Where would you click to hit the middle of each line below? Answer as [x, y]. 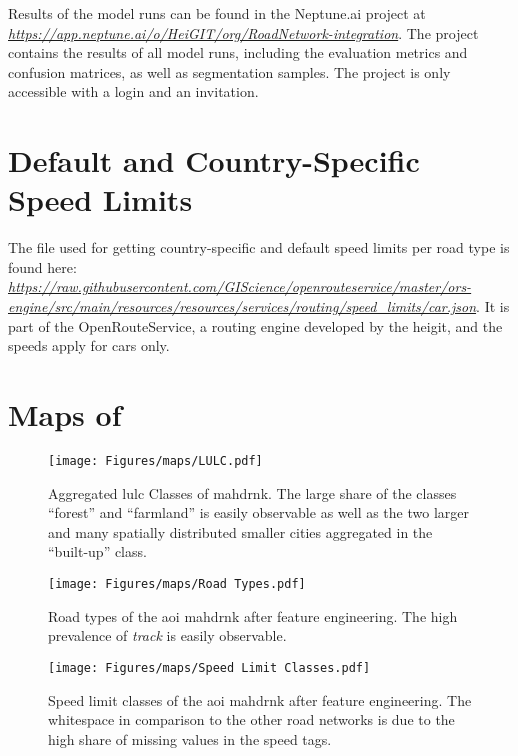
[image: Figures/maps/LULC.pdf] [155, 460]
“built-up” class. [97, 551]
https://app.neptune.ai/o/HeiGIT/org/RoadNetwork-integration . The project [243, 32]
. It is [493, 306]
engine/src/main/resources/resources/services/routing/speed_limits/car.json [242, 306]
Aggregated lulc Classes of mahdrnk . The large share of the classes [252, 492]
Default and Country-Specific [214, 160]
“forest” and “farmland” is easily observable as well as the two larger [258, 512]
